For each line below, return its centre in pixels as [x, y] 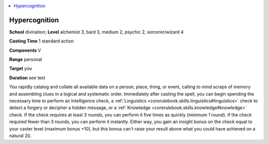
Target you [21, 69]
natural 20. [20, 136]
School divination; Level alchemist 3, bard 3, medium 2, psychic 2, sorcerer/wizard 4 [96, 32]
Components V [25, 50]
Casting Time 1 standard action [42, 41]
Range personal [26, 59]
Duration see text [27, 78]
